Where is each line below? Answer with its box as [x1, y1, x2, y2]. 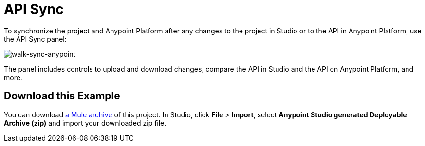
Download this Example [4, 90, 120, 102]
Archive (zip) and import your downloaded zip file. [4, 118, 166, 127]
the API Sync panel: [4, 34, 67, 43]
